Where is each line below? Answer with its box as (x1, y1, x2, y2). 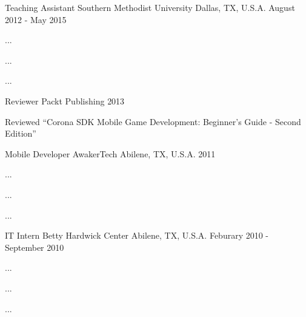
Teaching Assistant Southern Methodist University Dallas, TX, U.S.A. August (5, 1, 295, 13)
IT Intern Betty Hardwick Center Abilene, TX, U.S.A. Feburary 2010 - (5, 229, 269, 242)
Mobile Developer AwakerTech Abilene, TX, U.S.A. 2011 (5, 147, 216, 160)
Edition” (5, 127, 36, 140)
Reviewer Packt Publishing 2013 (5, 94, 125, 107)
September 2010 (5, 240, 64, 253)
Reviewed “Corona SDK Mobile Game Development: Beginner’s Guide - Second (5, 115, 301, 128)
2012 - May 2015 (5, 13, 67, 26)
